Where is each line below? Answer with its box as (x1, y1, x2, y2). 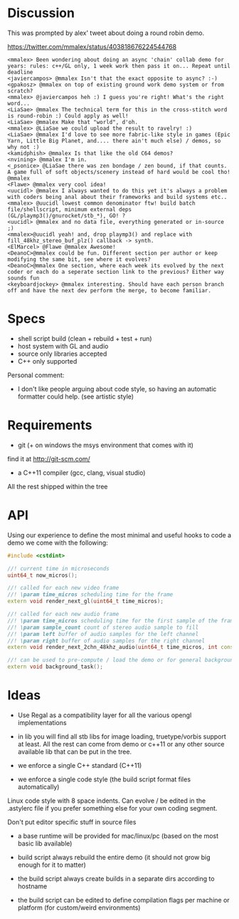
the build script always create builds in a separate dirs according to (17, 874, 215, 883)
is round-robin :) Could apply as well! (7, 112, 129, 119)
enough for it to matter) (17, 861, 87, 869)
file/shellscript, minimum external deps (7, 205, 132, 213)
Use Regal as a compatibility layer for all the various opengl (17, 711, 192, 719)
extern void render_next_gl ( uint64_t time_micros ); (7, 597, 164, 605)
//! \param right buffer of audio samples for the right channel (7, 637, 205, 645)
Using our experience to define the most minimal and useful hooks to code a (7, 530, 232, 539)
